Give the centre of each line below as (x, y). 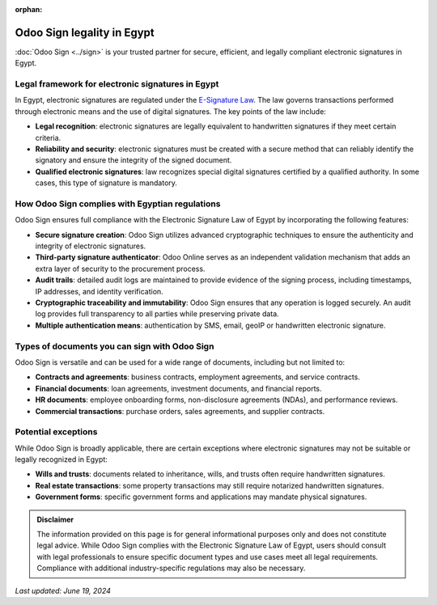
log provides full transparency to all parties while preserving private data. (157, 314)
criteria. (48, 137)
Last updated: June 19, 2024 (63, 590)
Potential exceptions (56, 432)
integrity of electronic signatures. (91, 246)
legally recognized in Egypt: (62, 459)
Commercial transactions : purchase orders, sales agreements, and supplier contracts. (180, 411)
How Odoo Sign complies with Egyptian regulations (118, 204)
